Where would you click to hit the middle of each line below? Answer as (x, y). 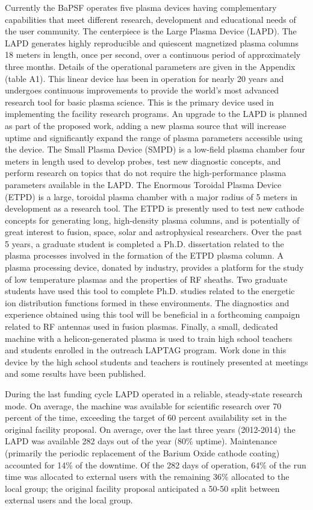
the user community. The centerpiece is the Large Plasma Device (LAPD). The (151, 31)
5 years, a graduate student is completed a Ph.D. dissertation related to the (144, 243)
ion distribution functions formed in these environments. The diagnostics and (147, 302)
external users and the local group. (69, 500)
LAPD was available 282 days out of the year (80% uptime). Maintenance (141, 441)
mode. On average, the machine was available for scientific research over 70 (143, 405)
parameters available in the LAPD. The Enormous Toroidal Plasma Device (143, 184)
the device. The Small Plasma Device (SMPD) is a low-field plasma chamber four (155, 149)
